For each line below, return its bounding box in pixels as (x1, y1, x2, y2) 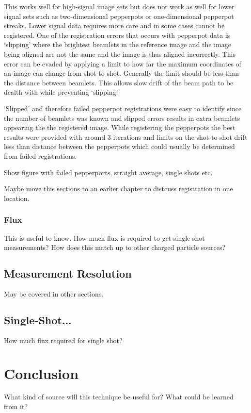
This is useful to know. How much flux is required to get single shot (4, 232, 205, 243)
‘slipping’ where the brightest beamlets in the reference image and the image (4, 39, 231, 50)
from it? (4, 401, 28, 411)
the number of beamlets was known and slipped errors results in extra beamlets (4, 113, 240, 123)
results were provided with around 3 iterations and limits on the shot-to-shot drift (4, 132, 248, 142)
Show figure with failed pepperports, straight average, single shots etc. (4, 167, 213, 177)
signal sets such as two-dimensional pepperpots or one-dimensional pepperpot (4, 11, 234, 21)
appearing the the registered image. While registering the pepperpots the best (4, 122, 235, 132)
